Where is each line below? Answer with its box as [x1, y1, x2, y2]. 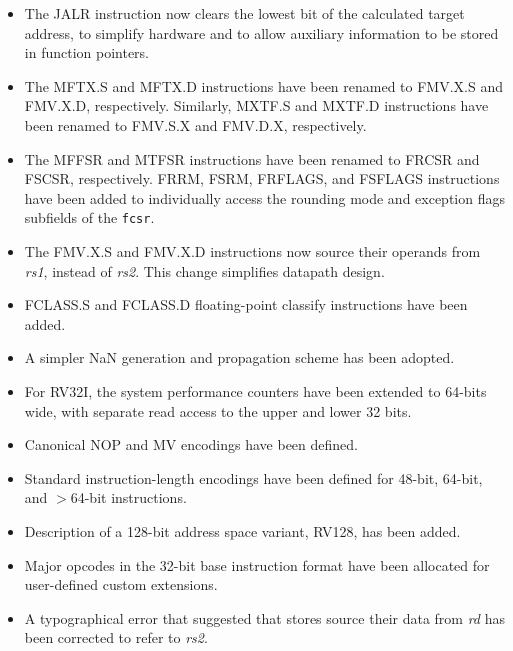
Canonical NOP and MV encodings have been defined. [24, 434, 358, 455]
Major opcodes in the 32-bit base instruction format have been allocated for [24, 554, 490, 575]
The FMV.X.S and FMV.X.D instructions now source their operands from [24, 241, 481, 261]
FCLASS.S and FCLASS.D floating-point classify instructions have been [24, 294, 468, 315]
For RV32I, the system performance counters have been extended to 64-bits [24, 380, 487, 401]
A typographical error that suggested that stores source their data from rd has [24, 607, 505, 628]
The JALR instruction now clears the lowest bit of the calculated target [24, 3, 465, 23]
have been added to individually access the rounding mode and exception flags [24, 187, 505, 208]
